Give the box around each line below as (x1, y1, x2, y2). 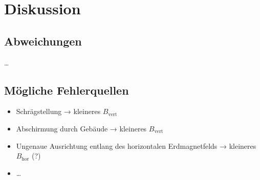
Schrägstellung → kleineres (16, 106, 101, 117)
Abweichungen (4, 33, 82, 49)
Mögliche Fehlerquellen (4, 82, 129, 98)
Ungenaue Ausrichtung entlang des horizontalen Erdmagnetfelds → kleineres (16, 140, 256, 151)
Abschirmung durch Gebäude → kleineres (16, 123, 147, 133)
